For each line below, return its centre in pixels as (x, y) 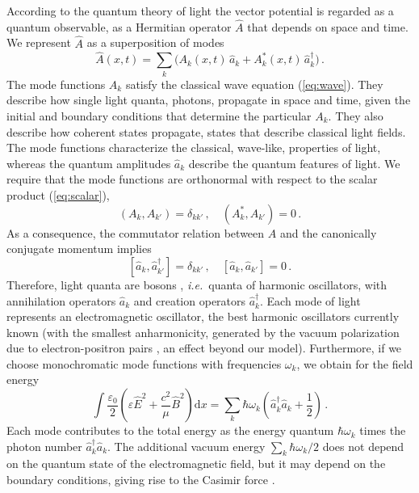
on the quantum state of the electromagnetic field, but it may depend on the (196, 464)
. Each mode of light (310, 300)
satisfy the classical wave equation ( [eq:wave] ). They (254, 84)
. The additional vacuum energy (186, 446)
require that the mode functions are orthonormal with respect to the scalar (192, 179)
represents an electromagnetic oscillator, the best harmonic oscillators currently (203, 316)
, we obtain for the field (355, 363)
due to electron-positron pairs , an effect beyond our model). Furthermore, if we (204, 348)
